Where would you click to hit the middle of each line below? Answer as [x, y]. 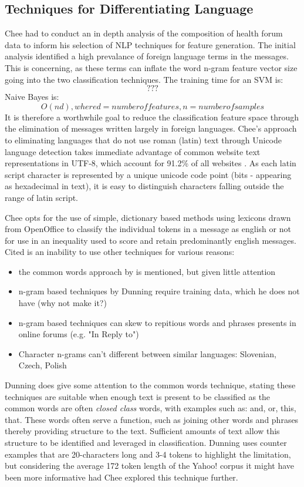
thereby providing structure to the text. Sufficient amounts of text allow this [142, 431]
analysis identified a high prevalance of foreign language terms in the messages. [147, 56]
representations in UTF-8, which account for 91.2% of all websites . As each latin [151, 163]
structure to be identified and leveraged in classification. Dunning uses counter [146, 443]
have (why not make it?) [63, 303]
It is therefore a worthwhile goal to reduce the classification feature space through [152, 117]
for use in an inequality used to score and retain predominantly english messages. [151, 240]
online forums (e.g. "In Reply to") [79, 334]
